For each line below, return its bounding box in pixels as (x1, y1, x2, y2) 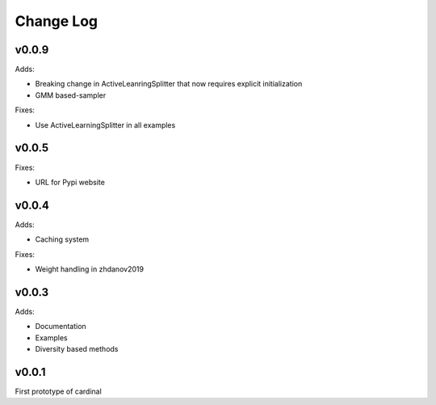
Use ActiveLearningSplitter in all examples (35, 120, 176, 129)
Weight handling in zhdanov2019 (35, 264, 145, 274)
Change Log (15, 12, 99, 30)
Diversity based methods (35, 344, 119, 354)
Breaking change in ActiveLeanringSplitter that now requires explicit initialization (35, 79, 303, 89)
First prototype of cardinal (15, 386, 103, 396)
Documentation (35, 322, 86, 331)
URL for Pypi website (35, 177, 105, 187)
